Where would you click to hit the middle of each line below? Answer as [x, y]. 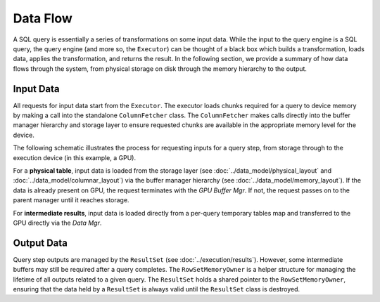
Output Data [40, 243]
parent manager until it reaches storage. [71, 200]
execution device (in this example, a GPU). [75, 157]
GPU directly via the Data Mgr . [57, 223]
